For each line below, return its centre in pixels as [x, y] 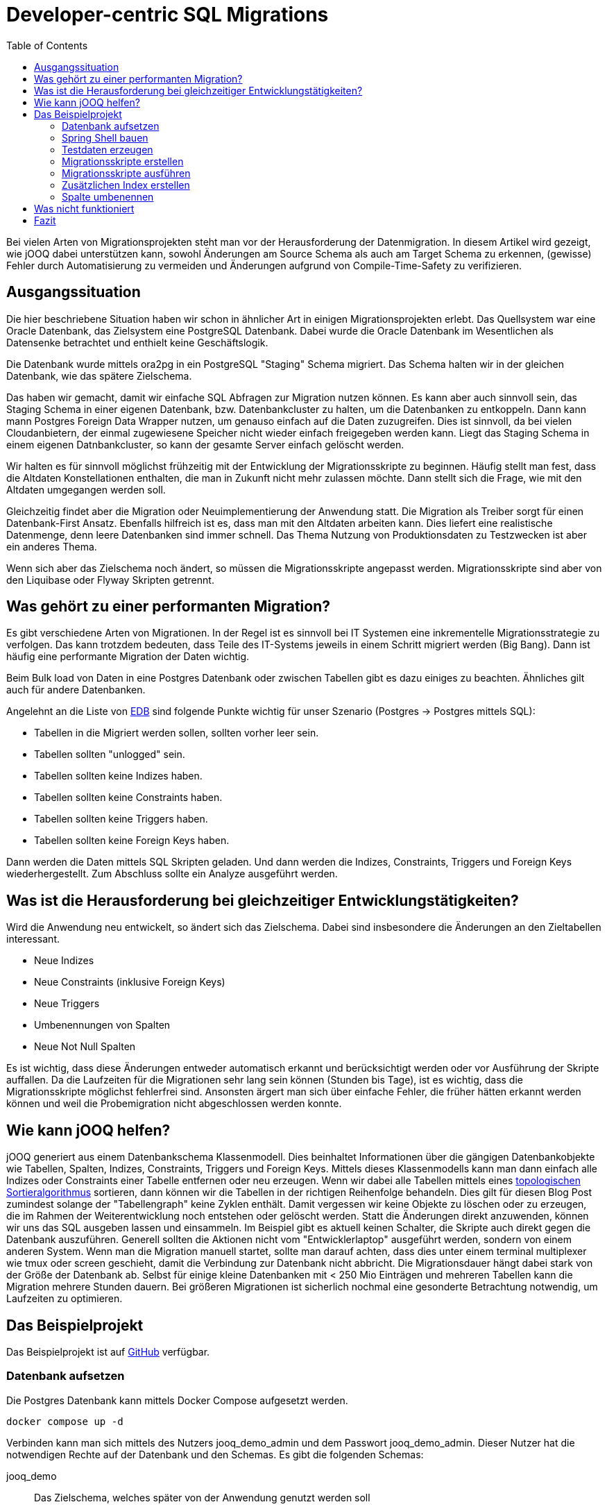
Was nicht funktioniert [84, 208]
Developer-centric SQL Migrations [168, 15]
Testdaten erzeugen [108, 149]
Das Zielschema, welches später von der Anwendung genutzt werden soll [202, 1497]
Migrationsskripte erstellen [123, 161]
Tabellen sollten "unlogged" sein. [110, 754]
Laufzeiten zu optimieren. [65, 1299]
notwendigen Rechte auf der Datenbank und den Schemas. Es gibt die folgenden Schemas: [215, 1454]
